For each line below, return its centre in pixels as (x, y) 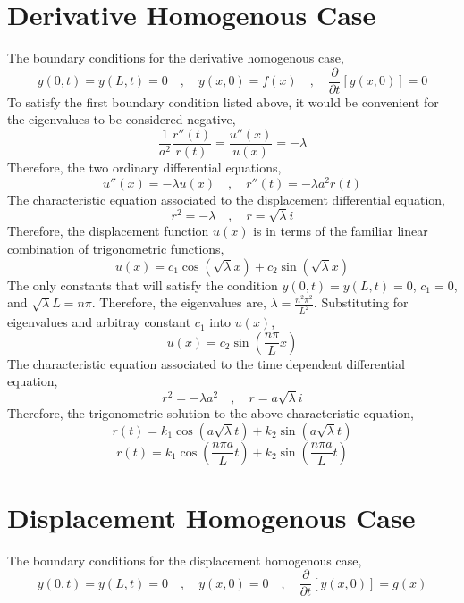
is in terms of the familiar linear (341, 231)
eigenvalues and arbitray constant (99, 322)
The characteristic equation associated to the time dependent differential (206, 363)
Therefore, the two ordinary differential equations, (144, 167)
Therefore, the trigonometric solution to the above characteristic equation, (211, 413)
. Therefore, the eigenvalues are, (179, 302)
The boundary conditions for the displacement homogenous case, (185, 560)
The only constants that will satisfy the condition (143, 285)
